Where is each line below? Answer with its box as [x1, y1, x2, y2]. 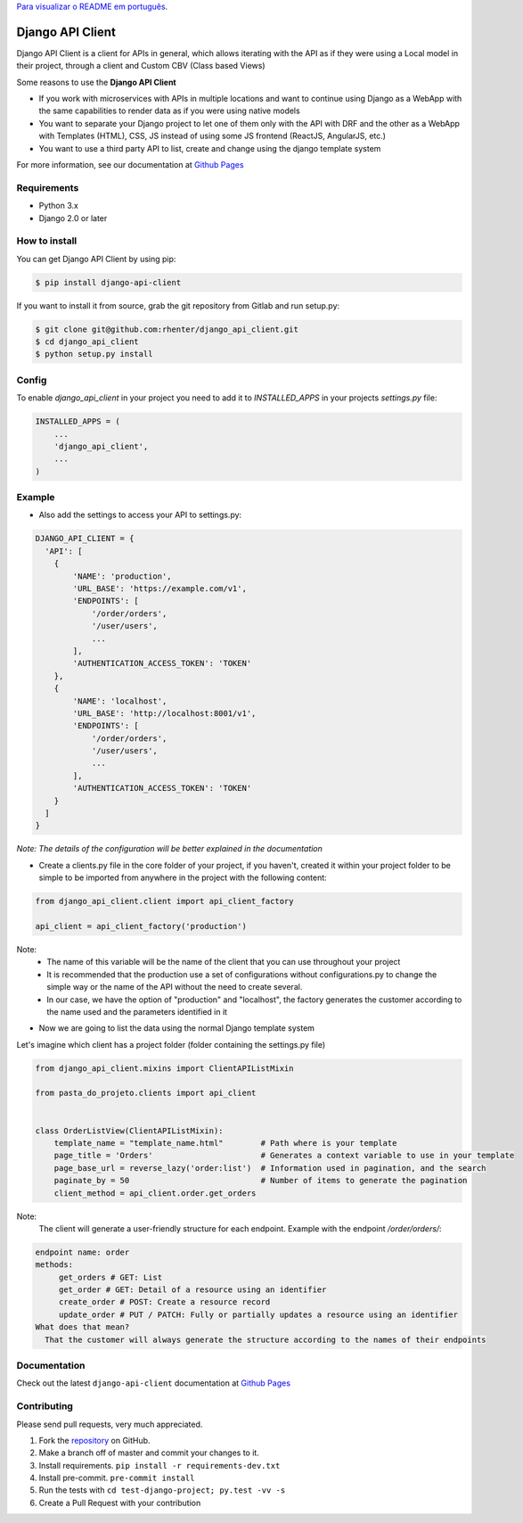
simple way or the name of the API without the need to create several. [46, 982, 303, 992]
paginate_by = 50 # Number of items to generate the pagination [53, 1175, 468, 1186]
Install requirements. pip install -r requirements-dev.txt [38, 1460, 281, 1470]
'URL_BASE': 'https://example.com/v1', [72, 584, 247, 593]
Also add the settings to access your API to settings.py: [38, 509, 242, 521]
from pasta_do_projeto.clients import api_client [35, 1088, 257, 1099]
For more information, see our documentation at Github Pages [16, 160, 244, 170]
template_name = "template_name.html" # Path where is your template [53, 1138, 397, 1148]
